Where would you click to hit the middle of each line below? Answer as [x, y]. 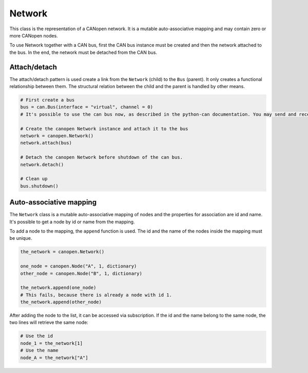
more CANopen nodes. [34, 35]
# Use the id [37, 336]
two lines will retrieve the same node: [49, 322]
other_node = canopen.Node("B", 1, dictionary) [81, 273]
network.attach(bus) [46, 143]
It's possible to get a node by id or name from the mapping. [72, 222]
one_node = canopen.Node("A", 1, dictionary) [79, 266]
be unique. [21, 238]
